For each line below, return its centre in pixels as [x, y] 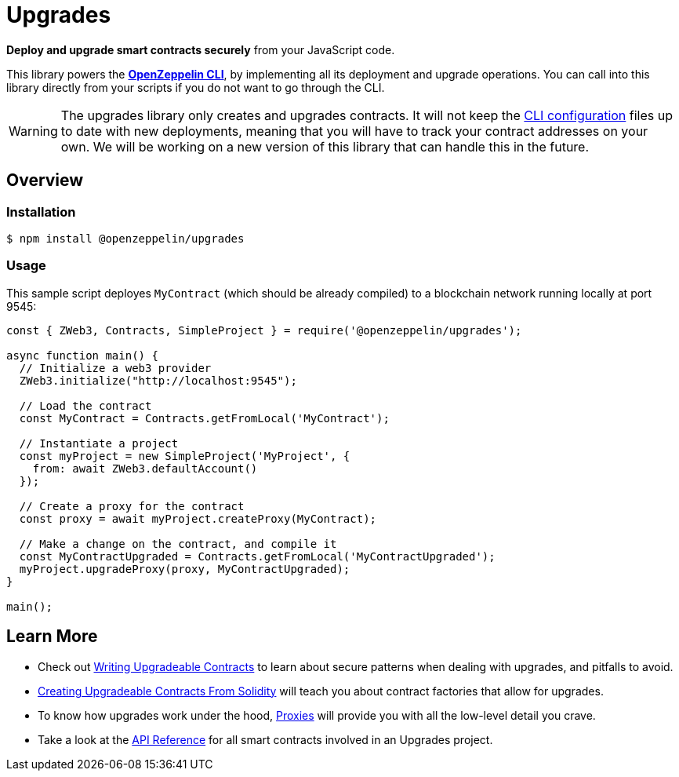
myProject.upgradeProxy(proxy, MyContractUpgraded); [185, 569]
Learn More [52, 637]
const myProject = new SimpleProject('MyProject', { [185, 456]
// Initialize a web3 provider [115, 368]
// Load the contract [85, 405]
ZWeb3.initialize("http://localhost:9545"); [158, 380]
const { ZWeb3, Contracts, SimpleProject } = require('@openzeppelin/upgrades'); [264, 330]
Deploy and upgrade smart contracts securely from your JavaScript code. [201, 49]
